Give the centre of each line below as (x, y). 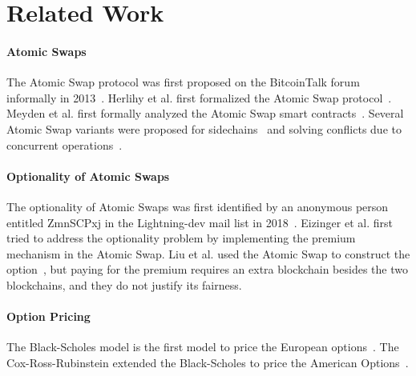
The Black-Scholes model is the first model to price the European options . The (203, 347)
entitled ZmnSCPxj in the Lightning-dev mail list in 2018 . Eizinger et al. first (200, 222)
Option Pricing (48, 316)
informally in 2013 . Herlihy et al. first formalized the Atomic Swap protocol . (199, 97)
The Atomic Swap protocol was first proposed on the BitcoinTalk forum (183, 82)
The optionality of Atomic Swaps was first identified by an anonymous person (198, 206)
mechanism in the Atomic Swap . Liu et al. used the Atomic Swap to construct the (208, 253)
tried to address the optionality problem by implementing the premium (181, 238)
